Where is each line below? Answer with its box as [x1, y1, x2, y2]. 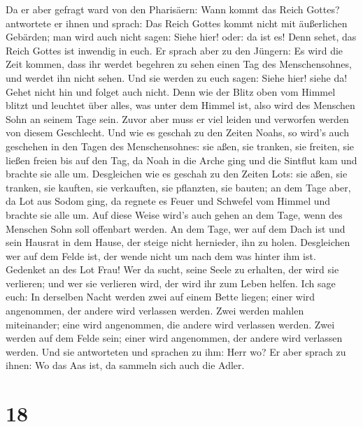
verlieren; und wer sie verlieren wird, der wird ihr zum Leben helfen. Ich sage [6, 275, 336, 290]
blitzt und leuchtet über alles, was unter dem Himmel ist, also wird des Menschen [6, 98, 355, 113]
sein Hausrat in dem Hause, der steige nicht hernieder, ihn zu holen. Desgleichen [6, 235, 350, 249]
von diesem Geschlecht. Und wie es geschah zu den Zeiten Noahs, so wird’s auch [6, 125, 349, 140]
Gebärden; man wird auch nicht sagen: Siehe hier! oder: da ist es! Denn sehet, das [6, 29, 357, 44]
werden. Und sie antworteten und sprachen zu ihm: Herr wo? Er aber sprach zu [6, 344, 346, 359]
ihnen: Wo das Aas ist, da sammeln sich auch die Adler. [6, 358, 245, 372]
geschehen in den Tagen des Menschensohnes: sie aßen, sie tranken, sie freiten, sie [6, 138, 355, 153]
